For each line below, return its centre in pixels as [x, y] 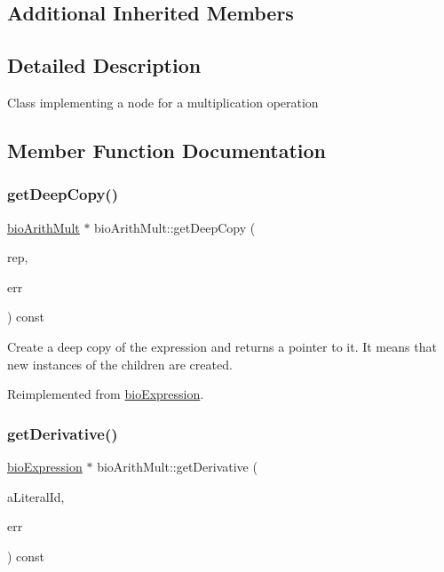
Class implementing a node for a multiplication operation [163, 102]
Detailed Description [104, 65]
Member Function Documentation [167, 150]
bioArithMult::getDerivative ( [177, 466]
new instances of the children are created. [120, 364]
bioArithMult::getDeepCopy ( [175, 227]
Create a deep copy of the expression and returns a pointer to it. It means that [222, 346]
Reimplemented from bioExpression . [106, 394]
